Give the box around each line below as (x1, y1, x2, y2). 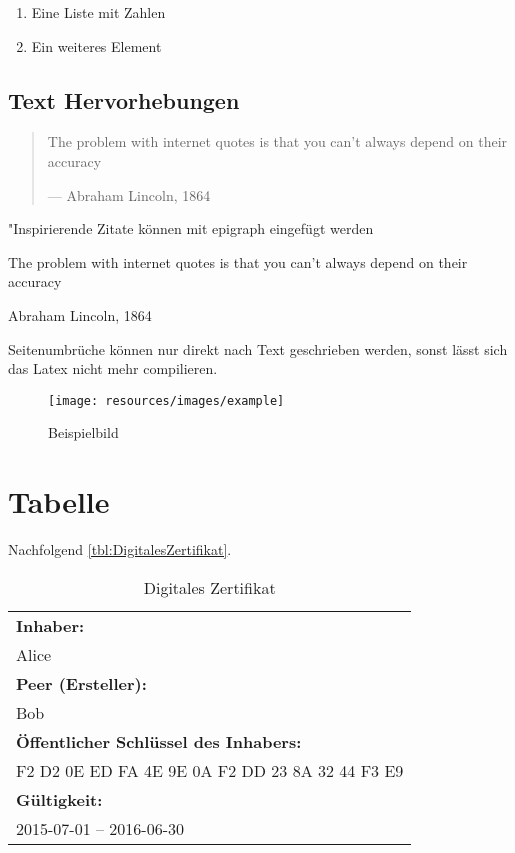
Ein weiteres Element (31, 35, 162, 56)
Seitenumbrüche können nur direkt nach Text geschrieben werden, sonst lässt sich (8, 338, 508, 359)
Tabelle (8, 481, 110, 522)
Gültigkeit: (16, 787, 103, 811)
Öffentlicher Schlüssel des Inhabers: (16, 729, 302, 753)
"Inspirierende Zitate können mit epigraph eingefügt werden (8, 218, 374, 239)
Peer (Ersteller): (16, 671, 147, 695)
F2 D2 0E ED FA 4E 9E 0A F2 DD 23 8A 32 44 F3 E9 (16, 758, 404, 782)
